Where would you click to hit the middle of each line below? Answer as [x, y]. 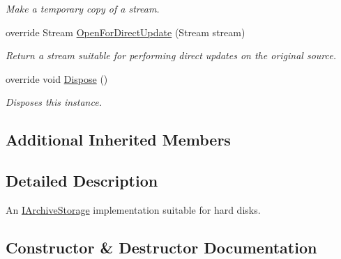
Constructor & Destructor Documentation [161, 247]
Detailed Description [82, 181]
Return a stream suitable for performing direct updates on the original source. [171, 55]
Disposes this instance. [54, 102]
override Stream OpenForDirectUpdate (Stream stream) [126, 32]
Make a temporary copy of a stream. [83, 8]
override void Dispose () [57, 78]
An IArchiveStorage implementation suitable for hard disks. [133, 209]
